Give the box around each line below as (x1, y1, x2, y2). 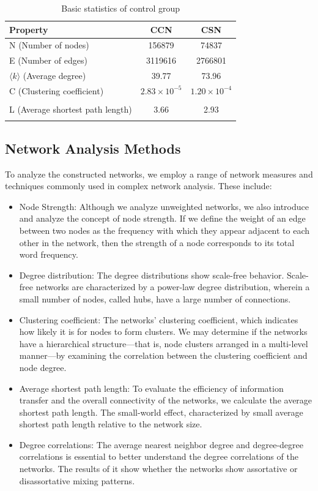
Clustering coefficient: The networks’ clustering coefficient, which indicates (19, 313, 298, 326)
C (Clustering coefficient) (9, 84, 104, 97)
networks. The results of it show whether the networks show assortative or (19, 462, 298, 475)
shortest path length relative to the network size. (19, 418, 202, 430)
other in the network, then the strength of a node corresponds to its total (19, 236, 295, 249)
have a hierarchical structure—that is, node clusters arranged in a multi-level (19, 337, 308, 350)
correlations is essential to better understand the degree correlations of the (19, 450, 298, 463)
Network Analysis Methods (5, 138, 181, 157)
